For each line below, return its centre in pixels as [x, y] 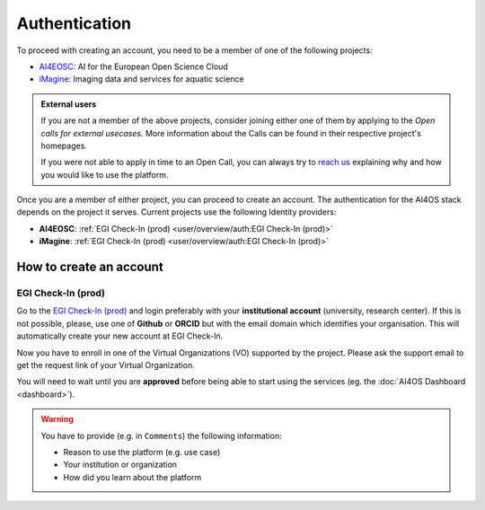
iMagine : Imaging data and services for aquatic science [141, 79]
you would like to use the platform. [105, 174]
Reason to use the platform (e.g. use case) [142, 452]
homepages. [64, 145]
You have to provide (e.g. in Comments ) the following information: [161, 435]
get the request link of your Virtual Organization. [106, 365]
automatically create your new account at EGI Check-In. [120, 336]
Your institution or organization [120, 465]
